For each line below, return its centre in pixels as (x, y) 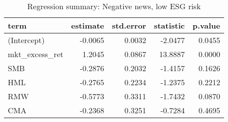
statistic (169, 25)
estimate (87, 25)
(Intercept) (26, 40)
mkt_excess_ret (36, 54)
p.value (206, 25)
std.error (129, 25)
